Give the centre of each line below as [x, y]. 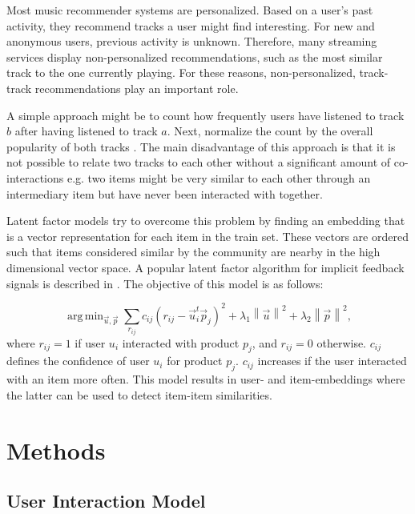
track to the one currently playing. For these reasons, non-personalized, [181, 72]
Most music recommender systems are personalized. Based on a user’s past [190, 10]
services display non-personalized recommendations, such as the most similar [195, 56]
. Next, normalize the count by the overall [270, 131]
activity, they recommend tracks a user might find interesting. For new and [191, 25]
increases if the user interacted [332, 361]
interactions [35, 177]
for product [195, 361]
